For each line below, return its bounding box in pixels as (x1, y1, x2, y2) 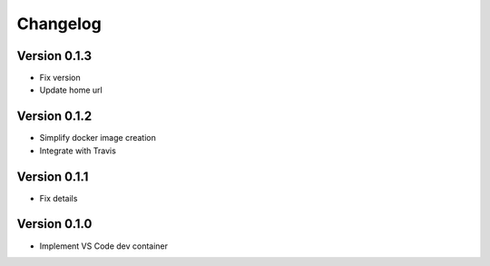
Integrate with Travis (39, 145, 117, 156)
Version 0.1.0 (16, 216, 93, 232)
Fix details (39, 192, 78, 203)
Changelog (16, 14, 102, 34)
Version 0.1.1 (16, 169, 89, 184)
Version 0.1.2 (16, 109, 93, 124)
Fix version (39, 73, 81, 84)
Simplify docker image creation (39, 133, 156, 143)
